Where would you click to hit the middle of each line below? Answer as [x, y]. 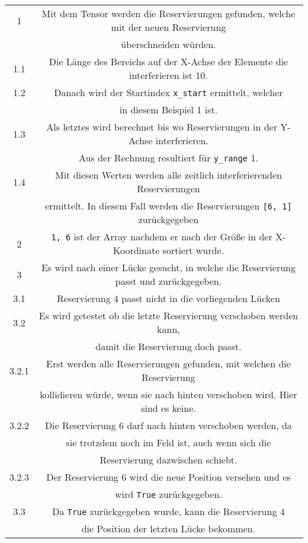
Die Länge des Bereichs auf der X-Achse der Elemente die [169, 61]
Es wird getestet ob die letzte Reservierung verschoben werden [169, 315]
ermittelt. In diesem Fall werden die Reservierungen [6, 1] [169, 206]
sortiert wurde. [193, 250]
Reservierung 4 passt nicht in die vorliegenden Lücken [169, 298]
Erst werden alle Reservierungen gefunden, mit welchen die [169, 363]
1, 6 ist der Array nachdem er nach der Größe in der [162, 236]
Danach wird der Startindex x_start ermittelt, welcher [169, 92]
